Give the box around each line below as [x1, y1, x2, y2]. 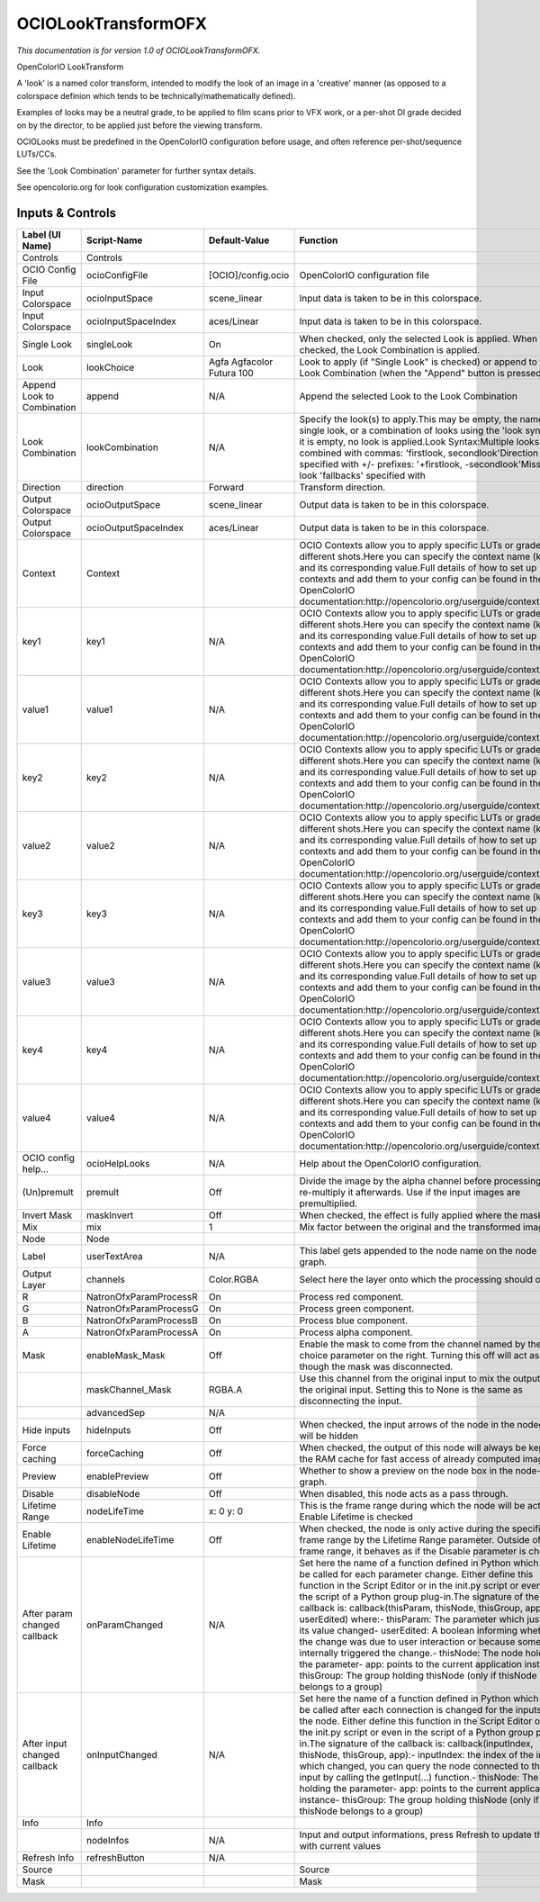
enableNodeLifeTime [85, 1533, 175, 1546]
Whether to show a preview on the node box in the [299, 1464, 513, 1476]
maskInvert [85, 1209, 134, 1221]
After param [22, 1607, 74, 1619]
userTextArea [85, 1249, 143, 1262]
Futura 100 [208, 366, 254, 379]
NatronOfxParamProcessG [85, 1302, 199, 1314]
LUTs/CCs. [16, 149, 58, 159]
